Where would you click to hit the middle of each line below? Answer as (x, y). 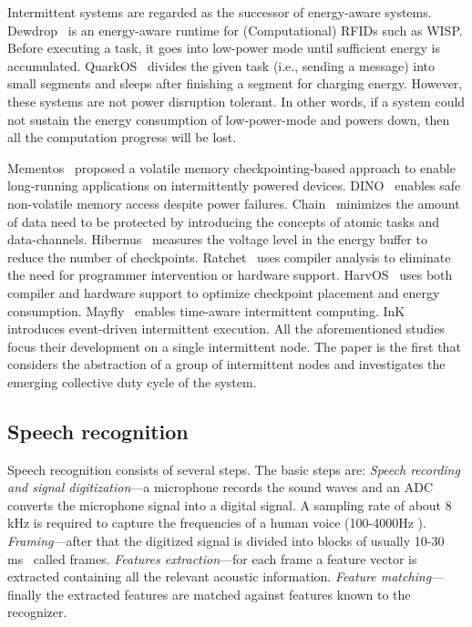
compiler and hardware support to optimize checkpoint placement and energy (224, 292)
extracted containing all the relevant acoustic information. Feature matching (220, 576)
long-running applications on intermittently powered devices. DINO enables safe (234, 185)
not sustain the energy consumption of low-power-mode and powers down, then (229, 119)
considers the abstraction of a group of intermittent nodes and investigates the (226, 364)
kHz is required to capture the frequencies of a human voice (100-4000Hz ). (217, 523)
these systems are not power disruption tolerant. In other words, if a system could (236, 101)
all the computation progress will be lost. (122, 137)
